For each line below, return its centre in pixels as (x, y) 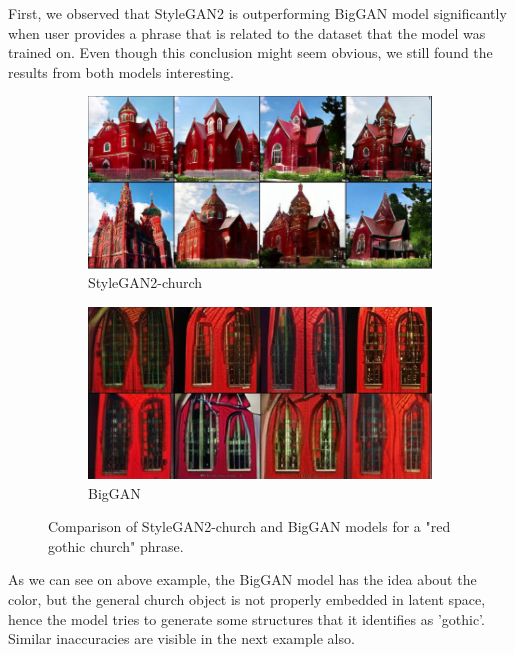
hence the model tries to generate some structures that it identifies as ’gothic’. (246, 618)
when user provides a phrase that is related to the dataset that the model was (247, 32)
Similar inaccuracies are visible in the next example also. (181, 638)
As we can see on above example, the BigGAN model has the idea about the (242, 579)
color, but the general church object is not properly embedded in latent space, (247, 598)
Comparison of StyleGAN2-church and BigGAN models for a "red (249, 526)
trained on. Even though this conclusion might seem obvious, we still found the (250, 52)
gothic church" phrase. (116, 545)
